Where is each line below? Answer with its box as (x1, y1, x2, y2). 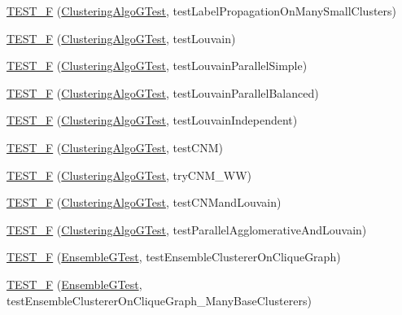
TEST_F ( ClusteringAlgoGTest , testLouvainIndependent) (7, 112, 298, 129)
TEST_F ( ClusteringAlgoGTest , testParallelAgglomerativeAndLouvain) (7, 221, 367, 238)
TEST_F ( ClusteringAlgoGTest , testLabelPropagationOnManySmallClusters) (7, 2, 397, 19)
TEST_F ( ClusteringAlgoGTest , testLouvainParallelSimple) (7, 57, 308, 74)
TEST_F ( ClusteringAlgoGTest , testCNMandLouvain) (7, 194, 282, 211)
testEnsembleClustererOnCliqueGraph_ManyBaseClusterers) (7, 291, 312, 308)
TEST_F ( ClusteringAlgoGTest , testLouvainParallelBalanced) (7, 84, 319, 101)
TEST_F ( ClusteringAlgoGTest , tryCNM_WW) (7, 166, 251, 183)
